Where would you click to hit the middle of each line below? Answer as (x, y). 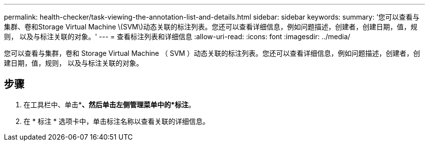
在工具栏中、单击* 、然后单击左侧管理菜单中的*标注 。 (109, 104)
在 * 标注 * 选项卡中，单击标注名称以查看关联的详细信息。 (117, 121)
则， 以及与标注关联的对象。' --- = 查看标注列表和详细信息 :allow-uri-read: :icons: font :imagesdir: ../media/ (177, 36)
